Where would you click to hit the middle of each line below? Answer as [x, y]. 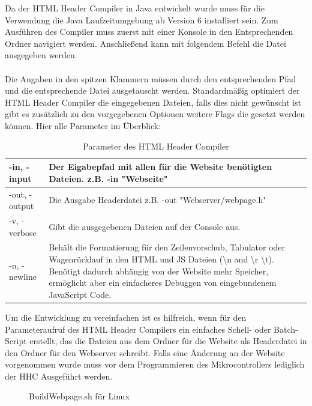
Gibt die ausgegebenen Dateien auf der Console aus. [145, 226]
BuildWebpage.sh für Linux [79, 396]
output [22, 206]
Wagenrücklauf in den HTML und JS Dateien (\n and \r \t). [161, 259]
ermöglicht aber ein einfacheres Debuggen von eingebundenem [163, 283]
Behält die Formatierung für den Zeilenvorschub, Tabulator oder [167, 247]
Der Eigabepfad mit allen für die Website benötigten [160, 167]
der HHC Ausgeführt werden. [59, 376]
